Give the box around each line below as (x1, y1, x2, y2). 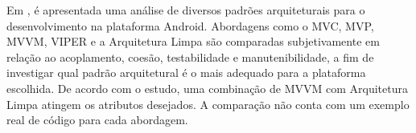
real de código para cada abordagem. (6, 111, 188, 128)
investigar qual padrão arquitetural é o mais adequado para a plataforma (6, 64, 366, 81)
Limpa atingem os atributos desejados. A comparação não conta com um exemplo (6, 95, 410, 112)
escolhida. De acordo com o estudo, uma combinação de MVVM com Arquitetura (6, 79, 408, 96)
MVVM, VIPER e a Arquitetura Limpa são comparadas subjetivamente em (6, 33, 380, 50)
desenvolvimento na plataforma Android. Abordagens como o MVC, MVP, (6, 17, 374, 34)
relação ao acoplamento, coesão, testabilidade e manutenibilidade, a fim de (6, 48, 374, 65)
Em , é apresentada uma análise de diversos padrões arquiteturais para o (6, 2, 365, 18)
